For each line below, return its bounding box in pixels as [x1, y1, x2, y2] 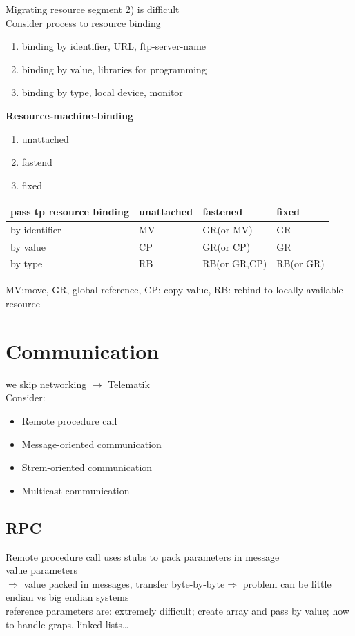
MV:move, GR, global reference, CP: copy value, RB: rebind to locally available [6, 282, 343, 297]
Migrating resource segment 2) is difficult [6, 2, 180, 16]
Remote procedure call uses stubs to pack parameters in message [6, 549, 280, 563]
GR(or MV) [202, 222, 253, 236]
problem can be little [242, 576, 332, 590]
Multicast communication [21, 483, 130, 497]
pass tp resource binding [10, 204, 130, 218]
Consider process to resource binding [6, 15, 161, 30]
